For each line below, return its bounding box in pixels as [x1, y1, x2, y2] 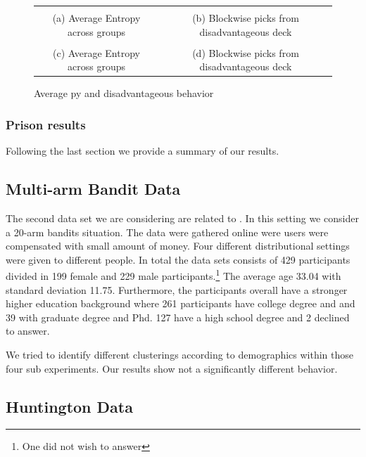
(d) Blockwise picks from [192, 45, 299, 60]
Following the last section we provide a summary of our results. [6, 143, 279, 158]
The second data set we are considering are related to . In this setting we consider [6, 210, 359, 225]
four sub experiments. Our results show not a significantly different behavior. [6, 361, 338, 375]
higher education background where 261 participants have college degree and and [6, 296, 355, 311]
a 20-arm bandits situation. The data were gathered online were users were [6, 224, 329, 239]
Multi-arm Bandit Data [6, 178, 181, 200]
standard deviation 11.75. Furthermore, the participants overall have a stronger [6, 282, 348, 297]
